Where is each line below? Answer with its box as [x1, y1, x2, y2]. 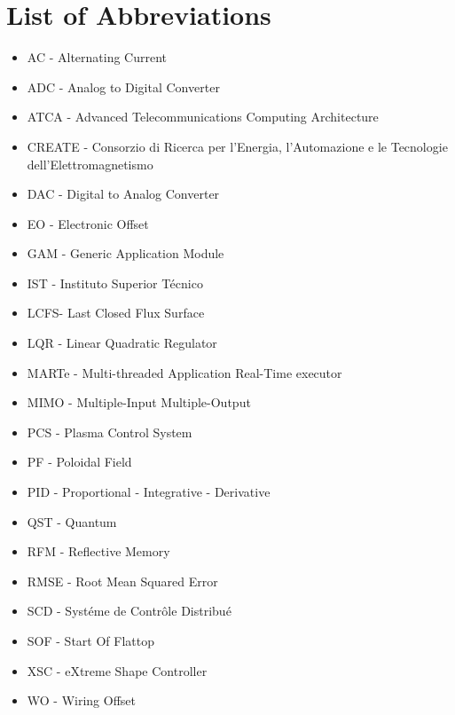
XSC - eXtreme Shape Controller [27, 661, 208, 680]
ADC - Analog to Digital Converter [27, 77, 220, 96]
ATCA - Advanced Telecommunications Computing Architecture [27, 107, 379, 126]
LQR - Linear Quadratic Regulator [27, 334, 217, 352]
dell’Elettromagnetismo [27, 154, 153, 173]
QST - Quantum [27, 512, 117, 530]
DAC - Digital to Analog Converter [27, 185, 220, 203]
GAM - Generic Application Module [27, 244, 224, 263]
